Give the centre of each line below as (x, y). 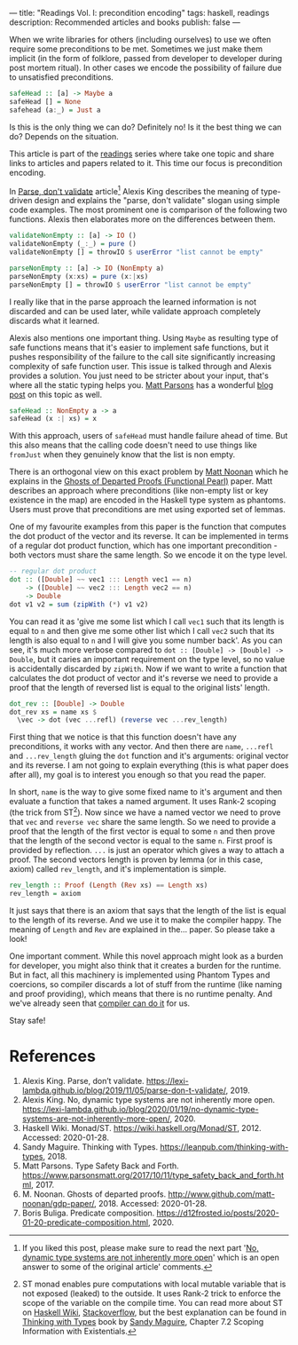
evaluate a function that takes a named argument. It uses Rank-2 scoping (143, 802)
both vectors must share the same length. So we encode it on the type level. (149, 555)
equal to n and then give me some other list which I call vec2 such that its (142, 630)
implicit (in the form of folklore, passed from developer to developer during (146, 58)
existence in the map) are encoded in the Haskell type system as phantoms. (148, 500)
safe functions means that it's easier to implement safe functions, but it (139, 347)
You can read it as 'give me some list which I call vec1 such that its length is (147, 621)
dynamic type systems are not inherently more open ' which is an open (150, 1257)
